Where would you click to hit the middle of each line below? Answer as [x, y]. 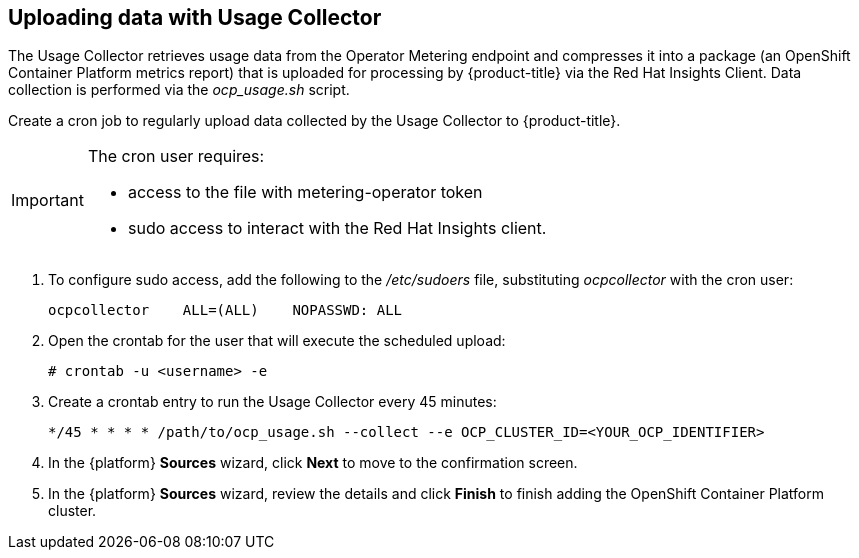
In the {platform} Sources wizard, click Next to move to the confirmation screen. [313, 463]
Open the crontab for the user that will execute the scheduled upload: [277, 341]
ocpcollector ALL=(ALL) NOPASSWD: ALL [225, 310]
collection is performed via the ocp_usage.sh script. [179, 90]
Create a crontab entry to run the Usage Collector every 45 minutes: [272, 402]
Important [47, 200]
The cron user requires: [176, 156]
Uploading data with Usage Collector [195, 17]
